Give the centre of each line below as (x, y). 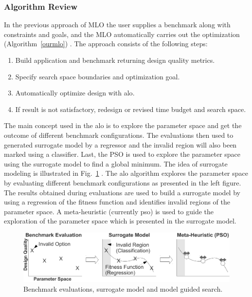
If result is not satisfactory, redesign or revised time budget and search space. (131, 109)
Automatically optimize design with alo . (75, 93)
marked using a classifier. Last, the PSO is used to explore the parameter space (122, 154)
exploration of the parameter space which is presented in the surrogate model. (120, 221)
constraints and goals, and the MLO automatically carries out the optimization (122, 34)
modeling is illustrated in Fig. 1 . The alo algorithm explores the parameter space (126, 173)
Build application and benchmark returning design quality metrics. (115, 60)
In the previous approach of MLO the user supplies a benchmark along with (117, 25)
